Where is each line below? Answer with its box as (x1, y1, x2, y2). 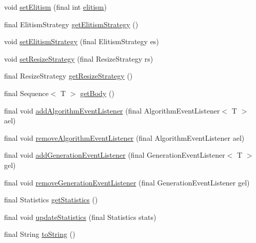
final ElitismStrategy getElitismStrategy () (4, 18, 139, 29)
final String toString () (4, 229, 75, 239)
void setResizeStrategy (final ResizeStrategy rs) (4, 53, 153, 64)
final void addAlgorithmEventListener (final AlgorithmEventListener (4, 105, 220, 116)
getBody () (80, 87, 114, 98)
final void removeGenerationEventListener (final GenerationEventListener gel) (4, 177, 250, 188)
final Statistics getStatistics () (4, 194, 98, 205)
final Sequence (4, 87, 49, 98)
